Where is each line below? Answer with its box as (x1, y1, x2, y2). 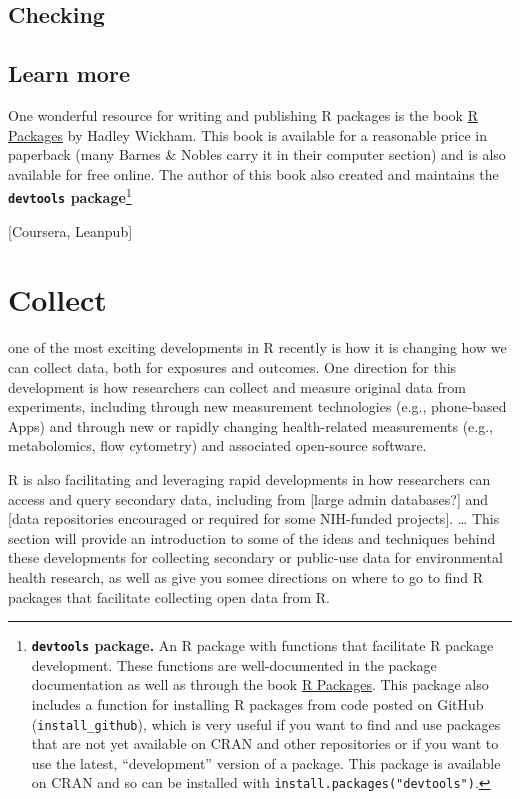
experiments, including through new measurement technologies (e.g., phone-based (8, 396, 507, 417)
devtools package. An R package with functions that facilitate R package (31, 635, 494, 656)
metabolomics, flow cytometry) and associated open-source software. (8, 435, 427, 456)
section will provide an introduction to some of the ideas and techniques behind (8, 527, 496, 548)
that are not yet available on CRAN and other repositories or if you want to (31, 733, 499, 754)
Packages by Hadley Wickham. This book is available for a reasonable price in (8, 124, 487, 145)
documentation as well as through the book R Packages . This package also (31, 674, 489, 695)
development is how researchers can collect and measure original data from (8, 376, 466, 397)
